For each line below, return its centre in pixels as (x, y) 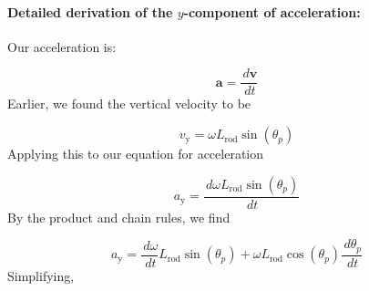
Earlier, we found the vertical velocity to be (129, 104)
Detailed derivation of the (90, 11)
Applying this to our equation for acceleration (136, 154)
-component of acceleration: (272, 11)
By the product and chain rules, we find (119, 217)
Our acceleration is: (62, 46)
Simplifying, (41, 275)
